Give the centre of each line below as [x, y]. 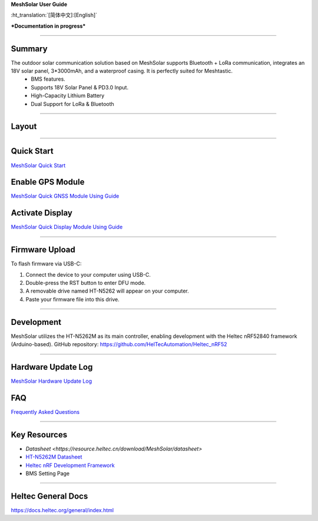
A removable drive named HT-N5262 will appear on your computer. [107, 291]
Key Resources [39, 435]
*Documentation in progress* [48, 26]
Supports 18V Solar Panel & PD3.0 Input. [80, 87]
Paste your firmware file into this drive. [73, 299]
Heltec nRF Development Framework [70, 465]
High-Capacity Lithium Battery [68, 96]
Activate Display [42, 213]
